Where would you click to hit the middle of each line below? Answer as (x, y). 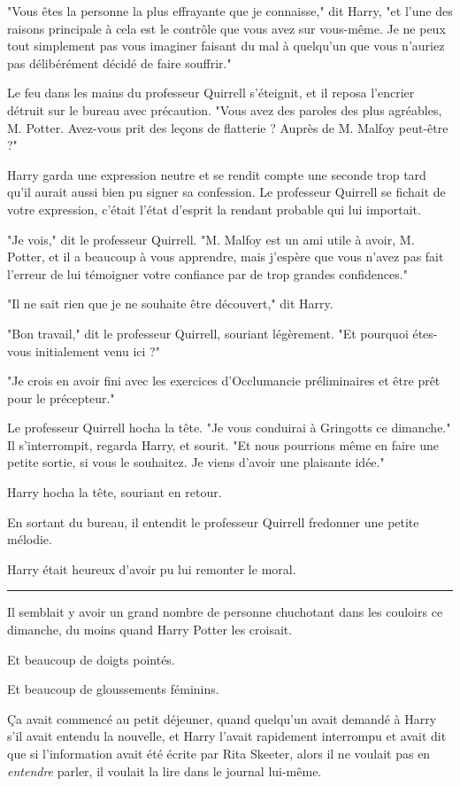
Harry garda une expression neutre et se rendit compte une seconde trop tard (217, 174)
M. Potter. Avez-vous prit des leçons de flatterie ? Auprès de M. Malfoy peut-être (228, 127)
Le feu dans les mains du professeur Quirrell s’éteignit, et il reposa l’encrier (211, 93)
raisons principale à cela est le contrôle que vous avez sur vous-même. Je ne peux (226, 28)
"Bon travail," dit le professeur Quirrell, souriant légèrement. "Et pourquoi (208, 333)
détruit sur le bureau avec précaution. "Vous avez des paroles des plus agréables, (225, 109)
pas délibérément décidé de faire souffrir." (119, 62)
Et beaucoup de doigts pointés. (91, 659)
